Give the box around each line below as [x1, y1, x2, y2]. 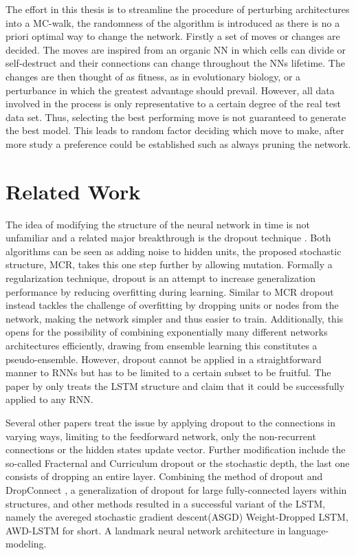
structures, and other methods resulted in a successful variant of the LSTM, [5, 496, 326, 510]
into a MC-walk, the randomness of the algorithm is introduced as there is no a [5, 15, 340, 30]
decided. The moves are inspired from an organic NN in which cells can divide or [5, 42, 346, 56]
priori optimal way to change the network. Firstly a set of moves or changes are [5, 29, 340, 43]
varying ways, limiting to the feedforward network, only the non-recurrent [5, 428, 316, 443]
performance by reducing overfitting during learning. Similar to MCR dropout [5, 284, 334, 298]
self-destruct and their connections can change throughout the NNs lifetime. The [5, 56, 345, 70]
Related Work [5, 177, 141, 205]
